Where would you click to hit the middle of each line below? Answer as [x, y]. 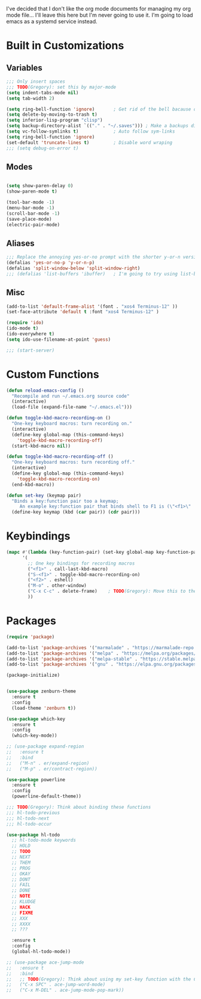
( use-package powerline [36, 779]
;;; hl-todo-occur [29, 824]
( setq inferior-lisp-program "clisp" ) [54, 120]
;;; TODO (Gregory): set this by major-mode [61, 87]
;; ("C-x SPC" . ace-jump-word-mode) [56, 985]
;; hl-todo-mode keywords [44, 840]
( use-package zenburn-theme [41, 691]
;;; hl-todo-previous [33, 812]
